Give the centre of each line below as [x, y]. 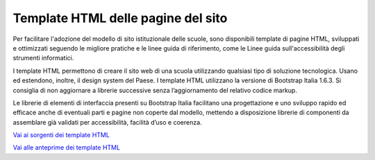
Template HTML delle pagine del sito [120, 18]
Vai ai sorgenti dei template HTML [61, 135]
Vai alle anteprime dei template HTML [67, 148]
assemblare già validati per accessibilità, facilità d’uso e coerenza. [107, 122]
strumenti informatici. [43, 58]
